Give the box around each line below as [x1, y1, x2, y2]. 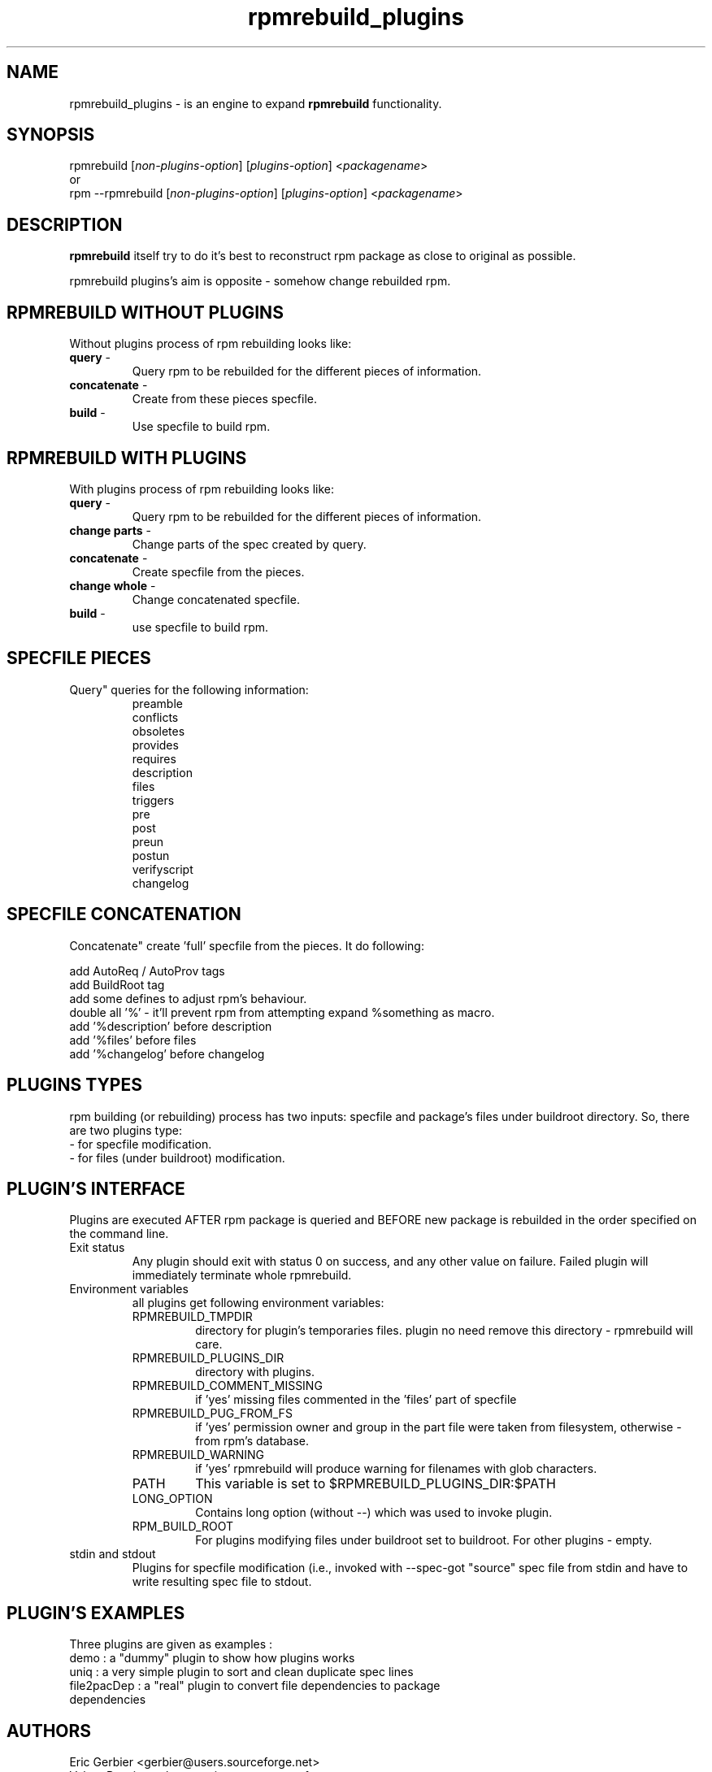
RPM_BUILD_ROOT [132, 1519, 233, 1534]
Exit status [69, 1240, 125, 1255]
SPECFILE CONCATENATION [7, 904, 241, 925]
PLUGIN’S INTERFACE [7, 1178, 185, 1199]
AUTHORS [7, 1720, 92, 1741]
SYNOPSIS [7, 124, 95, 145]
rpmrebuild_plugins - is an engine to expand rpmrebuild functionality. [69, 96, 442, 111]
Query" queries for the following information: [69, 682, 309, 697]
